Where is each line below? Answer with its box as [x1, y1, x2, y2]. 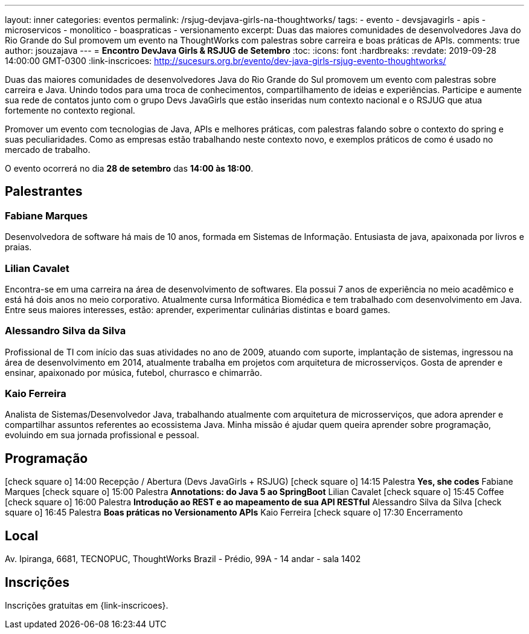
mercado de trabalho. [5, 144, 91, 155]
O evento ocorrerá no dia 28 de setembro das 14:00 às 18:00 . [5, 163, 254, 173]
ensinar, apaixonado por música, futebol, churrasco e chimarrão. [5, 367, 262, 378]
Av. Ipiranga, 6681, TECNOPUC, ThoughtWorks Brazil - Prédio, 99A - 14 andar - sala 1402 [5, 554, 361, 564]
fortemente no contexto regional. [5, 105, 135, 115]
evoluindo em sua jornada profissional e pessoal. [5, 430, 199, 441]
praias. [5, 242, 32, 253]
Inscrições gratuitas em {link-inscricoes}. [5, 600, 168, 610]
